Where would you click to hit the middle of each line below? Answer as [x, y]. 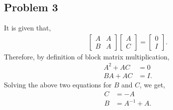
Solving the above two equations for [58, 84]
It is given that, [28, 28]
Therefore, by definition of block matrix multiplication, [87, 56]
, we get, [152, 84]
